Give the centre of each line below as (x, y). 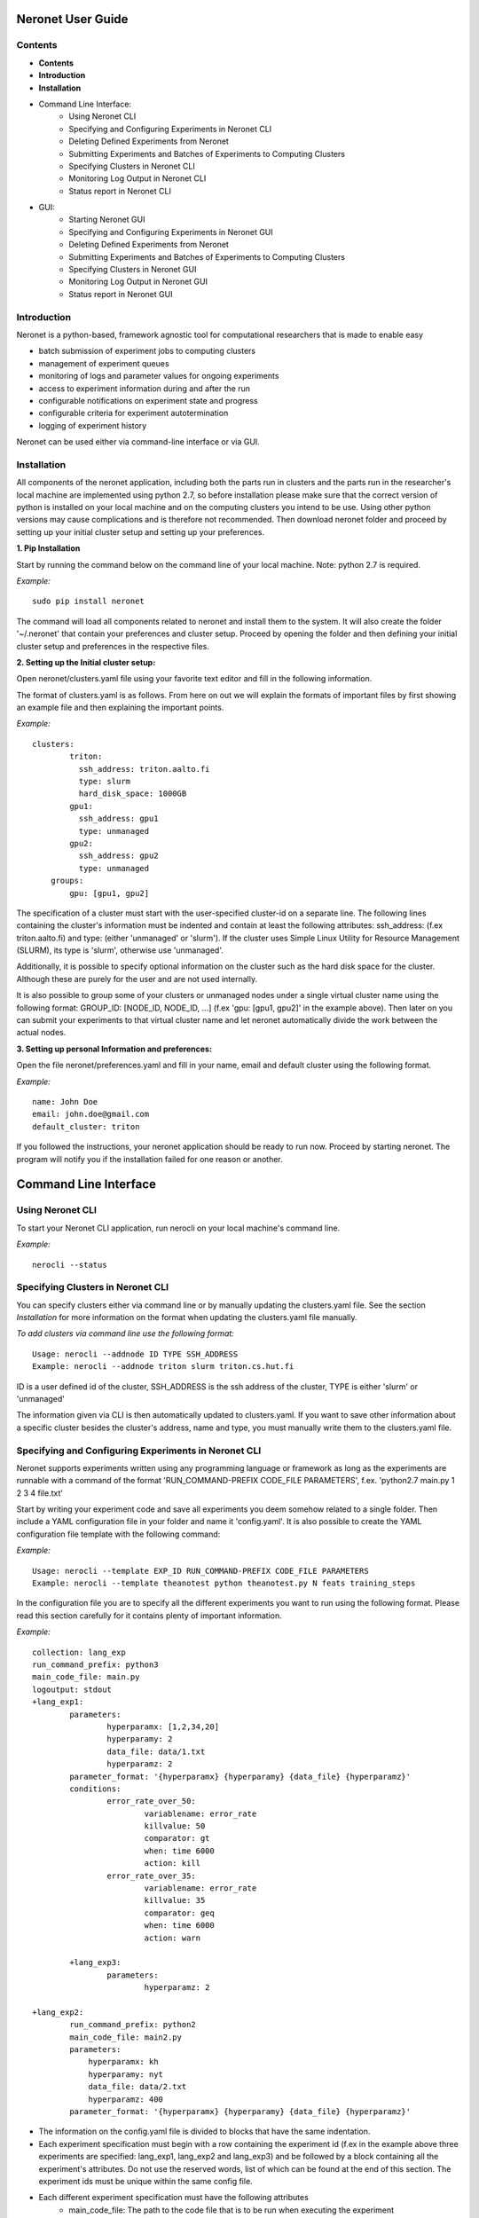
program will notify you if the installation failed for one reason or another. (149, 1159)
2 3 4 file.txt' (40, 1493)
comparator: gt (177, 1838)
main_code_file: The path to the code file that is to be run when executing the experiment (232, 2210)
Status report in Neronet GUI (121, 294)
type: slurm (105, 782)
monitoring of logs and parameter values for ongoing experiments (159, 376)
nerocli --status (70, 1265)
